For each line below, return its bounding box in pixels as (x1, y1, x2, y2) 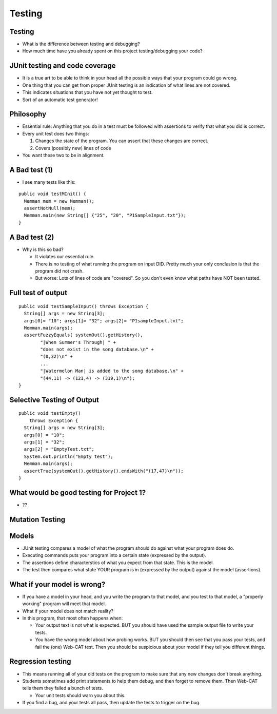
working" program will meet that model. (22, 601, 106, 607)
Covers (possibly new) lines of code (35, 145, 111, 151)
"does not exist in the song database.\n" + (40, 346, 154, 353)
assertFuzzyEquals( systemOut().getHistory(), (24, 332, 143, 338)
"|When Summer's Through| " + (40, 339, 116, 345)
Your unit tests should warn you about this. (35, 692, 126, 698)
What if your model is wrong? (9, 580, 106, 589)
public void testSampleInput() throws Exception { (18, 303, 149, 309)
